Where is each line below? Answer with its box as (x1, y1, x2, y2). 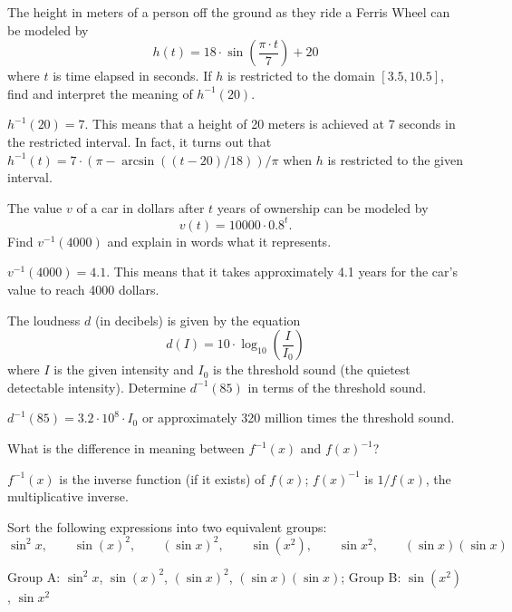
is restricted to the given (327, 150, 463, 169)
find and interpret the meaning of (7, 83, 193, 102)
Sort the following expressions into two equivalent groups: (7, 517, 327, 536)
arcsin (121, 154, 155, 168)
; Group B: (341, 567, 401, 586)
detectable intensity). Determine (7, 377, 187, 396)
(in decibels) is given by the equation (94, 310, 301, 329)
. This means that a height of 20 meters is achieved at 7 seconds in (84, 114, 456, 133)
